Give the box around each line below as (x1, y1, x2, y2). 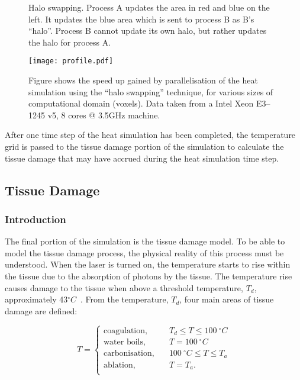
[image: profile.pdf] (28, 57, 114, 66)
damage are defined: (5, 304, 78, 317)
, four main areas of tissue (179, 293, 274, 305)
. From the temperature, (80, 293, 169, 305)
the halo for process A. (28, 36, 111, 48)
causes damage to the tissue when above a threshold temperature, (5, 281, 243, 294)
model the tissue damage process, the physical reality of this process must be (5, 246, 284, 259)
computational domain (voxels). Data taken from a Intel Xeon (28, 97, 254, 110)
